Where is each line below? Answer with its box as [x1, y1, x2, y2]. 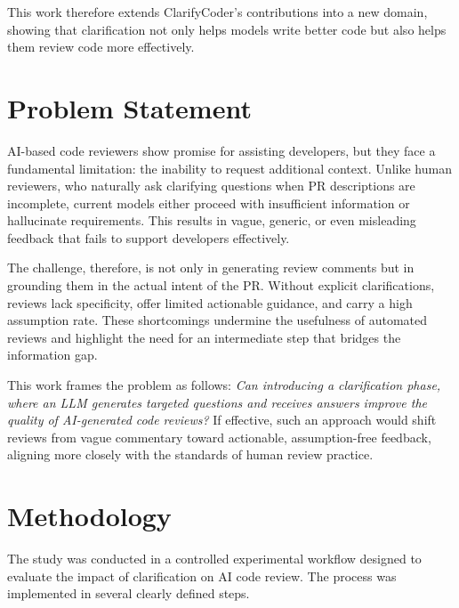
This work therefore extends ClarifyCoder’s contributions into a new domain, [7, 3, 428, 20]
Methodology [7, 498, 172, 534]
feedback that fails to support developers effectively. [7, 228, 290, 247]
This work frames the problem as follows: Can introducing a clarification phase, [7, 376, 441, 394]
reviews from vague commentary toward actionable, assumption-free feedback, [7, 427, 431, 446]
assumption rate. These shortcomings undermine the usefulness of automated [7, 311, 428, 329]
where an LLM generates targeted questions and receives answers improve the [7, 393, 428, 411]
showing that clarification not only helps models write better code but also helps [7, 20, 447, 38]
